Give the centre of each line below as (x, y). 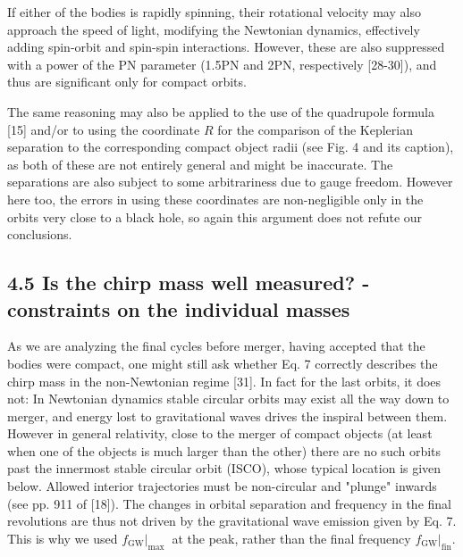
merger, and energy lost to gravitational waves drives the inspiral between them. (227, 416)
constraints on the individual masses (179, 308)
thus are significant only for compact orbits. (127, 82)
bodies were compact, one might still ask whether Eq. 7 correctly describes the (223, 363)
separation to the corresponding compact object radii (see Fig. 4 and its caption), (231, 147)
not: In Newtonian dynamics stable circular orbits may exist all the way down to (228, 399)
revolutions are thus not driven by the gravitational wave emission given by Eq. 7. (232, 521)
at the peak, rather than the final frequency (291, 538)
